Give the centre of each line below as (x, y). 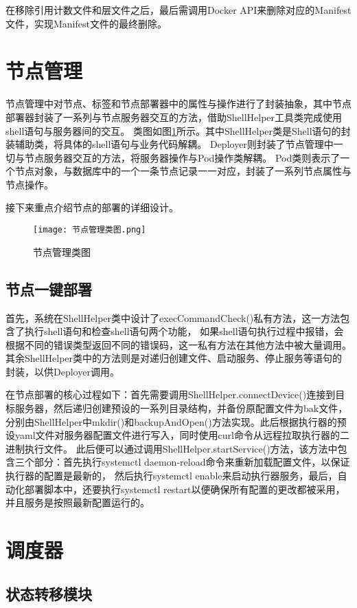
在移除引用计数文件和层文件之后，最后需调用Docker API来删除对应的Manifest (178, 10)
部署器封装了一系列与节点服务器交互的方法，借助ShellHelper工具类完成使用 (174, 117)
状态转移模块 (49, 593)
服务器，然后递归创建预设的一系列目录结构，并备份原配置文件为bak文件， (181, 408)
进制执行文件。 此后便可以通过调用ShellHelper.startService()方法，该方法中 (172, 448)
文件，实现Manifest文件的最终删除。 (86, 23)
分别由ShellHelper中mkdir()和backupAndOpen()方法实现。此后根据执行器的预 (176, 421)
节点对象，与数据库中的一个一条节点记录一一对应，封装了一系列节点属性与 (183, 171)
